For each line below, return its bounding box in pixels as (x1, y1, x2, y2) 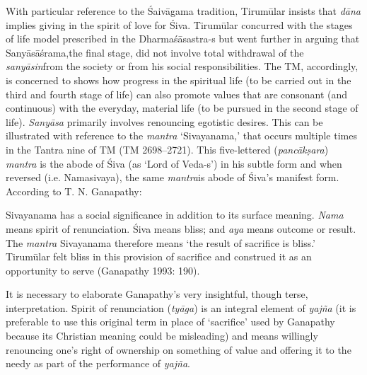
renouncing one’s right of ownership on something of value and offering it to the (6, 342, 351, 357)
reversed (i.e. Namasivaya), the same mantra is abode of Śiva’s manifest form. (6, 170, 339, 185)
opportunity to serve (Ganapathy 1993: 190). (6, 262, 200, 277)
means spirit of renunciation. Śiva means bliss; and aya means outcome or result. (6, 221, 356, 236)
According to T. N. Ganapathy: (6, 183, 142, 198)
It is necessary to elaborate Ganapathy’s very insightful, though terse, (6, 287, 308, 301)
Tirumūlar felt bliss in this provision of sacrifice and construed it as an (6, 249, 312, 264)
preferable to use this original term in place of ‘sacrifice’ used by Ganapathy (6, 314, 335, 329)
